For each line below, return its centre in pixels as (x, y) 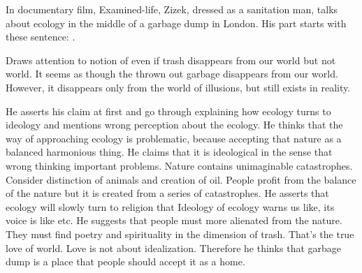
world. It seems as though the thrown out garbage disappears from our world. (172, 74)
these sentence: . (41, 37)
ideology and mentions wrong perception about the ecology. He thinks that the (174, 125)
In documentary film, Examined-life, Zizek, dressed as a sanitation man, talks (172, 9)
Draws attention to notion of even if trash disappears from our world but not (171, 60)
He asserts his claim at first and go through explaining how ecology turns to (168, 111)
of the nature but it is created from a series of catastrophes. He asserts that (167, 193)
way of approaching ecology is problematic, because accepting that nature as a (174, 138)
